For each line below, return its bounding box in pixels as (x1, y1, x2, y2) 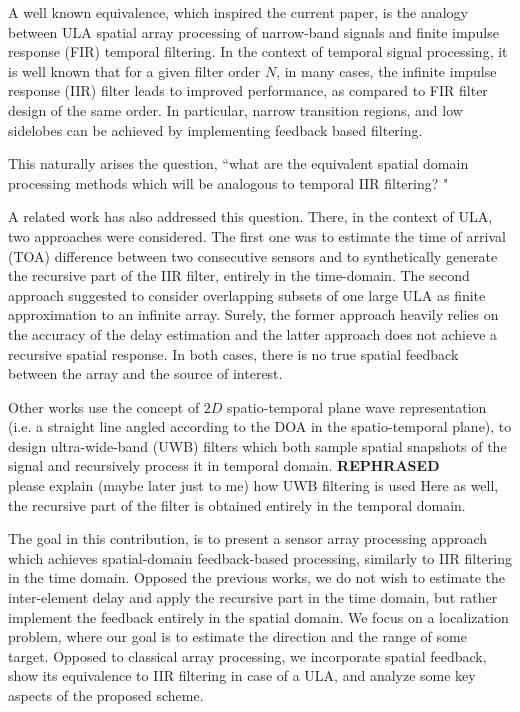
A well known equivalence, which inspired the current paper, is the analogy (8, 2, 468, 22)
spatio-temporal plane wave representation (227, 396, 487, 417)
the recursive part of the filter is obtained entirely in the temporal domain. (8, 494, 466, 515)
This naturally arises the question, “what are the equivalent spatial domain (8, 153, 469, 174)
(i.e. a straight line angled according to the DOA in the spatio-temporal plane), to (8, 416, 512, 437)
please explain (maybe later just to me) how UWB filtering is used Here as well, (8, 475, 499, 496)
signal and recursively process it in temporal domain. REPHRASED (8, 455, 440, 476)
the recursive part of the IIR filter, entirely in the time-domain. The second (8, 265, 470, 286)
